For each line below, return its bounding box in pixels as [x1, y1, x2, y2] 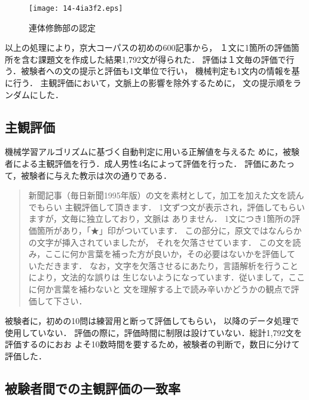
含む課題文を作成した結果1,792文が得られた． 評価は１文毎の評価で [21, 53, 286, 65]
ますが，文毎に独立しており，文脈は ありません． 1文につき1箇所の [28, 212, 292, 225]
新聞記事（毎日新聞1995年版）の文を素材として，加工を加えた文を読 [28, 189, 296, 201]
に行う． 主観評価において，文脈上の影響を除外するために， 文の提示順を [5, 77, 293, 89]
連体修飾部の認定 [29, 21, 96, 33]
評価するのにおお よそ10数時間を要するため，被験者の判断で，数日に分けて [5, 338, 300, 350]
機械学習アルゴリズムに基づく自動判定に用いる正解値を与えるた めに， [5, 145, 283, 158]
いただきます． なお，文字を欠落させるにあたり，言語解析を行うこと [28, 259, 298, 271]
